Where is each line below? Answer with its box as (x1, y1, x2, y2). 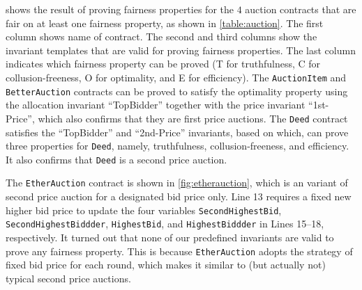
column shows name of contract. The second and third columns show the (6, 29, 317, 44)
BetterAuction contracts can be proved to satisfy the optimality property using (6, 83, 348, 98)
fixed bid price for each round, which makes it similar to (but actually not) (6, 257, 326, 272)
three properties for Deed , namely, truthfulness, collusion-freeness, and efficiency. (6, 138, 349, 153)
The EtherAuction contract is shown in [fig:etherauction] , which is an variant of (6, 175, 348, 190)
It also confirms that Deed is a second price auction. (6, 152, 227, 166)
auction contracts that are (245, 2, 356, 16)
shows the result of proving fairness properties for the (6, 2, 234, 16)
